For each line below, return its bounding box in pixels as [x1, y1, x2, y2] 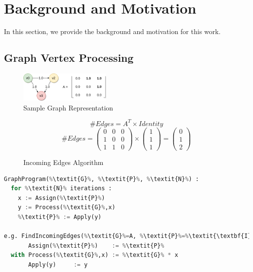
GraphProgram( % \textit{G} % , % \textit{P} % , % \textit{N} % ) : [4, 175, 199, 182]
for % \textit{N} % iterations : [11, 185, 112, 192]
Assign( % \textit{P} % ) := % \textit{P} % [28, 242, 164, 249]
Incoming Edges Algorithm [23, 157, 104, 167]
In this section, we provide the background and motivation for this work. [4, 26, 221, 36]
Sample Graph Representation [23, 102, 113, 112]
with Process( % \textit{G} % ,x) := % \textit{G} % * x [11, 252, 179, 259]
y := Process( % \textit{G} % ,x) [18, 204, 116, 211]
